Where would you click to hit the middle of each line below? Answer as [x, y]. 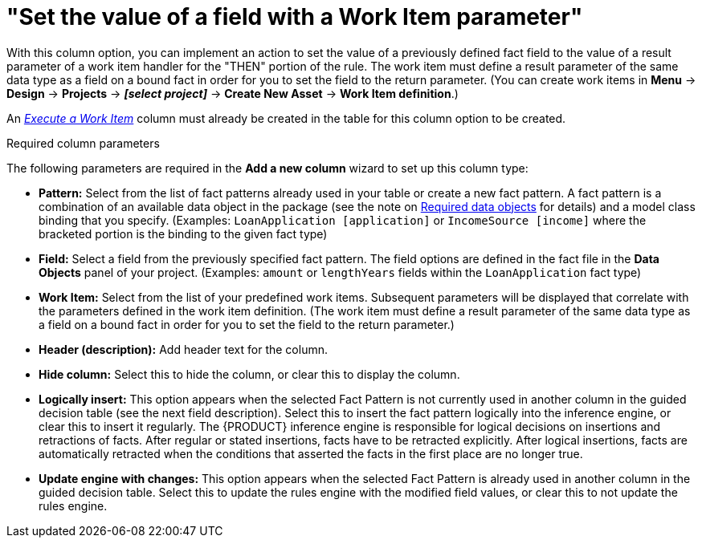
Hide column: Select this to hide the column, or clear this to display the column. [249, 374]
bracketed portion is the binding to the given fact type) [183, 233]
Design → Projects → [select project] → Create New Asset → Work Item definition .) [233, 93]
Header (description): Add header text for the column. [183, 349]
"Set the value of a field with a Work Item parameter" [295, 17]
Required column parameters [83, 143]
